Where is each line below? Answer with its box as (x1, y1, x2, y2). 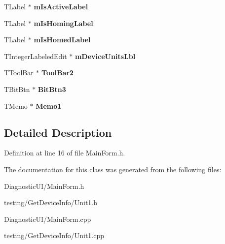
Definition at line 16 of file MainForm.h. (4, 148, 125, 158)
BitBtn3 (37, 84, 66, 94)
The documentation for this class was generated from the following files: (4, 164, 222, 174)
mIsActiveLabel (34, 1, 88, 11)
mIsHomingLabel (34, 18, 93, 28)
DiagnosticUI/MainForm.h (4, 181, 84, 191)
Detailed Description (4, 124, 112, 140)
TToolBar (4, 67, 34, 78)
